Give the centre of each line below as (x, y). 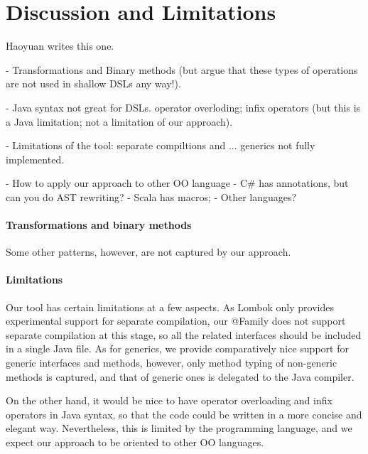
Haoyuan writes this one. (60, 46)
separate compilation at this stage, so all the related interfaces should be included (184, 334)
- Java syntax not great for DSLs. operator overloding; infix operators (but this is (183, 107)
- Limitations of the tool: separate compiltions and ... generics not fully (161, 145)
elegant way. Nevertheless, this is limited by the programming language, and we (179, 428)
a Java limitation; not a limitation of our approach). (119, 121)
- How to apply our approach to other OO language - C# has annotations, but (177, 183)
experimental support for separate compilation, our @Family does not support (176, 321)
